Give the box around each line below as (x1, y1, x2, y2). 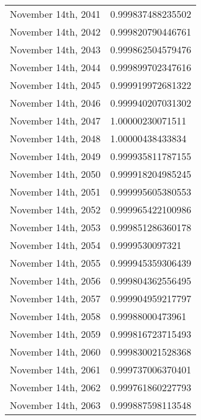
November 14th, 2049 (10, 149, 101, 163)
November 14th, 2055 (10, 256, 101, 270)
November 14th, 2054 (10, 238, 101, 252)
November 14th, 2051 (10, 185, 101, 199)
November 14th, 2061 (10, 362, 101, 376)
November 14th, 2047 (10, 113, 101, 128)
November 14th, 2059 (10, 327, 101, 341)
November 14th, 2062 (10, 380, 101, 394)
